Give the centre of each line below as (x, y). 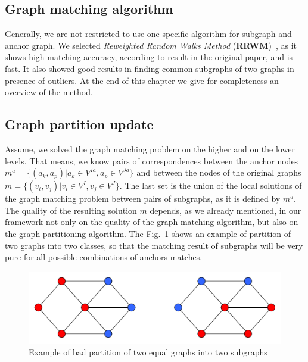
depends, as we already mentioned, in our (225, 210)
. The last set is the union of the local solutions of (211, 185)
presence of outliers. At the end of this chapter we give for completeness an (142, 80)
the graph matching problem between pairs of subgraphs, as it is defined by (143, 199)
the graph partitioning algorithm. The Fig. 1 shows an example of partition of (148, 233)
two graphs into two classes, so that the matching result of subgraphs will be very (154, 245)
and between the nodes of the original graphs (219, 172)
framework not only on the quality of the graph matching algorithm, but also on (152, 222)
